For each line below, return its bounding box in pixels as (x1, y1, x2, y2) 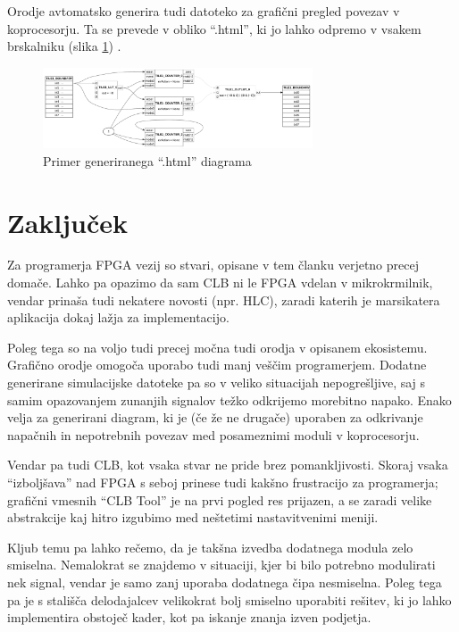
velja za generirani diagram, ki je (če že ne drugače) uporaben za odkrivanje (7, 408, 423, 427)
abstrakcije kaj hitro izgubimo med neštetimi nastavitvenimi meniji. (7, 508, 379, 527)
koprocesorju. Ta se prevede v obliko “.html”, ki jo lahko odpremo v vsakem (7, 19, 421, 37)
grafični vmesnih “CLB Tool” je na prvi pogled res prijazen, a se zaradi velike (7, 490, 432, 509)
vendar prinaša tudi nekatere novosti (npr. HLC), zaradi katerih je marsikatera (7, 290, 440, 309)
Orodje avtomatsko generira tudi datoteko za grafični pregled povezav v (7, 2, 400, 20)
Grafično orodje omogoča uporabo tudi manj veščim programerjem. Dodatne (7, 355, 427, 374)
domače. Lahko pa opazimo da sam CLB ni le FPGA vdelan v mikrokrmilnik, (7, 273, 433, 292)
